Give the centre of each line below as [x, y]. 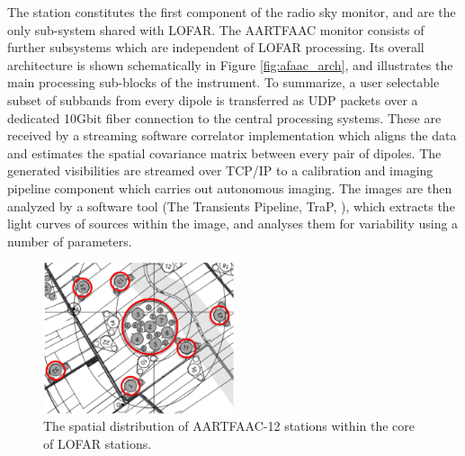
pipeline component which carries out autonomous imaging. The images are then [230, 188]
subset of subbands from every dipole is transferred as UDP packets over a [213, 99]
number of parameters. [70, 241]
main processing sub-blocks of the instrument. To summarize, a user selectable [224, 82]
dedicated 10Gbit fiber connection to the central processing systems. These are [224, 117]
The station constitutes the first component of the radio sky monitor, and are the [232, 12]
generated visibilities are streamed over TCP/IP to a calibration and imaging [220, 170]
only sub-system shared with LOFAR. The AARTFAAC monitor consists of [216, 29]
